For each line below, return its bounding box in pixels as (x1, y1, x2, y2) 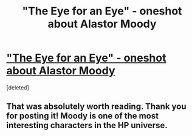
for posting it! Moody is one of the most (6, 111, 159, 121)
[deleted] (6, 83, 29, 91)
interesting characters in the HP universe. (6, 120, 168, 131)
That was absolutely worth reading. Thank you (6, 102, 187, 112)
